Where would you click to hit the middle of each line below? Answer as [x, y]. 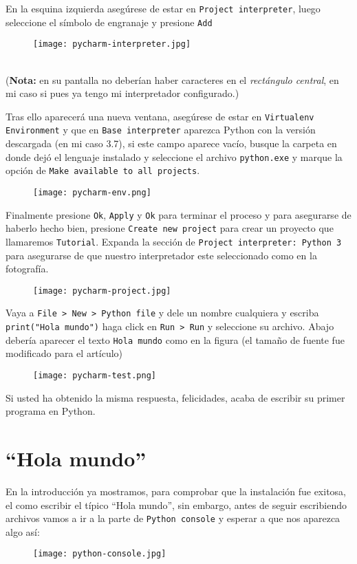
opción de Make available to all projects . [103, 170]
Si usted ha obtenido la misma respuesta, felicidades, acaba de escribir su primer [175, 397]
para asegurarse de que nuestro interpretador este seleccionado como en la [161, 255]
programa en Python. [51, 411]
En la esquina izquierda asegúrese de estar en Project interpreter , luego [163, 8]
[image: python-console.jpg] [100, 554]
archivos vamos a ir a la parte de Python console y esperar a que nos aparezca [173, 518]
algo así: [23, 531]
